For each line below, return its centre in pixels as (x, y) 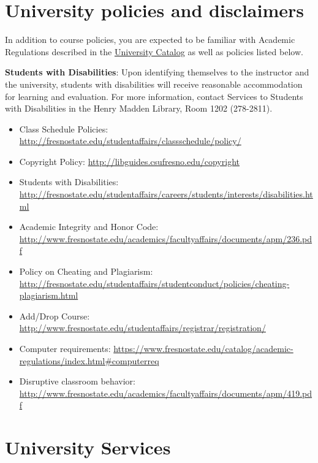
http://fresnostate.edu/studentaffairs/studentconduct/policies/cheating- (154, 283)
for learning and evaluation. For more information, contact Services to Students (154, 96)
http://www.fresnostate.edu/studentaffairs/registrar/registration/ (142, 328)
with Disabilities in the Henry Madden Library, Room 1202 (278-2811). (139, 108)
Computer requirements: (65, 348)
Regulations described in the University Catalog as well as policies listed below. (154, 51)
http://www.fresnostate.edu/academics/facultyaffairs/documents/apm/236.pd (166, 238)
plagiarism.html (49, 295)
